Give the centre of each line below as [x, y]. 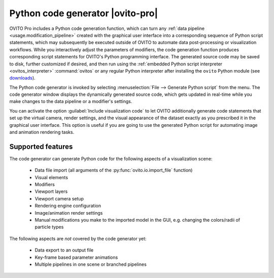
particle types [49, 227]
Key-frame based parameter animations [76, 257]
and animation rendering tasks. [42, 132]
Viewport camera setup [59, 198]
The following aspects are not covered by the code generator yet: [78, 238]
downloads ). [22, 78]
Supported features [41, 146]
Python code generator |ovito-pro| [84, 13]
